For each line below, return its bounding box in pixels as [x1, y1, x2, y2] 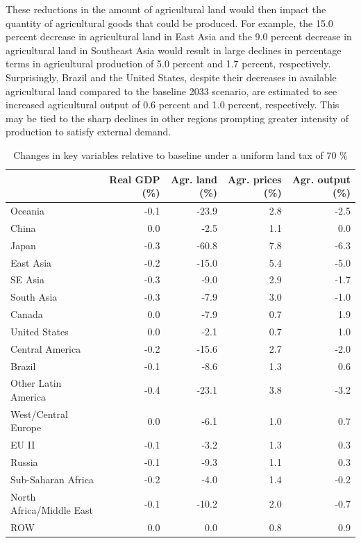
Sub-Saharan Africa [10, 471, 94, 486]
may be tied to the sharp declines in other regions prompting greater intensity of [6, 110, 349, 125]
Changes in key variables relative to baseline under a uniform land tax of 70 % [13, 147, 348, 162]
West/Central [10, 406, 68, 421]
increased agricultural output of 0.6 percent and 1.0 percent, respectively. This [6, 97, 339, 112]
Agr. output [292, 172, 351, 186]
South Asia [10, 290, 58, 304]
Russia [10, 455, 38, 469]
